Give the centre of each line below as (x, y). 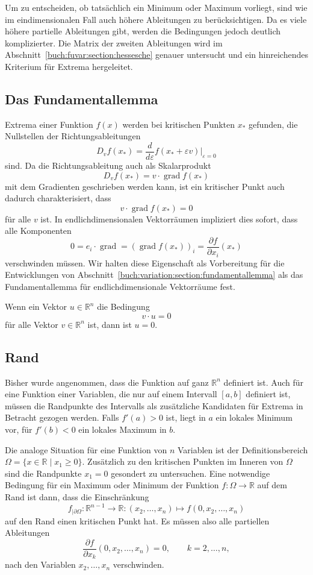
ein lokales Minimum (254, 417)
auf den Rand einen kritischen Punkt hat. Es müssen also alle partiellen (137, 520)
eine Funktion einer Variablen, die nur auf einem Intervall (111, 394)
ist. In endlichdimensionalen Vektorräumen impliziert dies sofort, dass (169, 218)
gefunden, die (273, 124)
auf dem (272, 485)
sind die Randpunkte (43, 473)
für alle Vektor (32, 324)
